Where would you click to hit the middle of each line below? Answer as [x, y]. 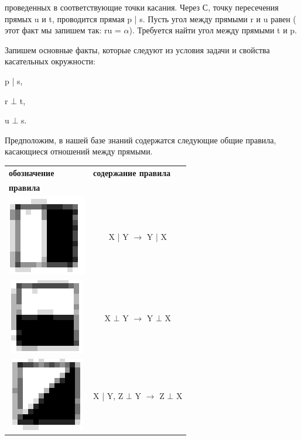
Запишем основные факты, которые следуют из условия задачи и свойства [137, 49]
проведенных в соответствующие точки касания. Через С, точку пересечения [142, 7]
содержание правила [132, 172]
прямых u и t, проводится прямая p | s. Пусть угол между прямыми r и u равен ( [150, 18]
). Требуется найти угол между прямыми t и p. [213, 30]
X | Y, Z [108, 395]
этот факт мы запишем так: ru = [63, 30]
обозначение [32, 172]
